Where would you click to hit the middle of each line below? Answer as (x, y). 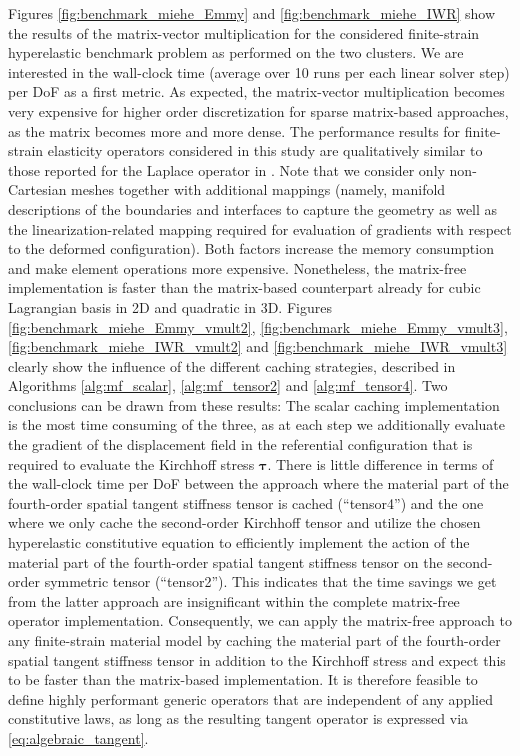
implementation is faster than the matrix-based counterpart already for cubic (244, 287)
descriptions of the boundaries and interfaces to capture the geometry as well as (253, 208)
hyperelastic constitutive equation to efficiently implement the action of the (239, 542)
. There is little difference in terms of (380, 463)
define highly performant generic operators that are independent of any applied (250, 698)
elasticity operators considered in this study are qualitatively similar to (265, 150)
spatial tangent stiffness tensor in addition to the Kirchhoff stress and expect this (257, 659)
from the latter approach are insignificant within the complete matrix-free (234, 600)
